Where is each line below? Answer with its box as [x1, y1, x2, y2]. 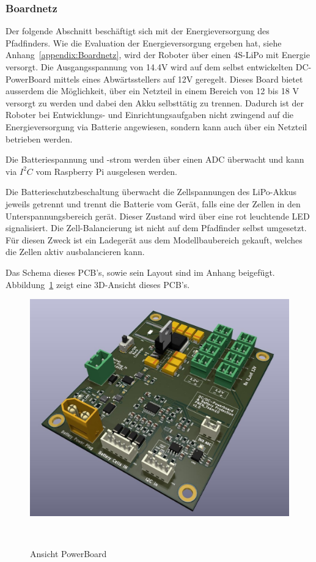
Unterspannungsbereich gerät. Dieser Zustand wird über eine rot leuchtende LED [6, 209, 310, 222]
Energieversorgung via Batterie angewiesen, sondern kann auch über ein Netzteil [6, 120, 307, 133]
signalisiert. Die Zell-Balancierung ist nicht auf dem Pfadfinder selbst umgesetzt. [6, 221, 307, 234]
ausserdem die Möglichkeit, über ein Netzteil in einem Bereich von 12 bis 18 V [6, 84, 299, 97]
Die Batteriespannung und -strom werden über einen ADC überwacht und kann [6, 153, 304, 166]
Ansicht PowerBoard [30, 547, 107, 560]
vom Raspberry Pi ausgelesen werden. [35, 165, 177, 177]
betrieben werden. [6, 132, 73, 145]
